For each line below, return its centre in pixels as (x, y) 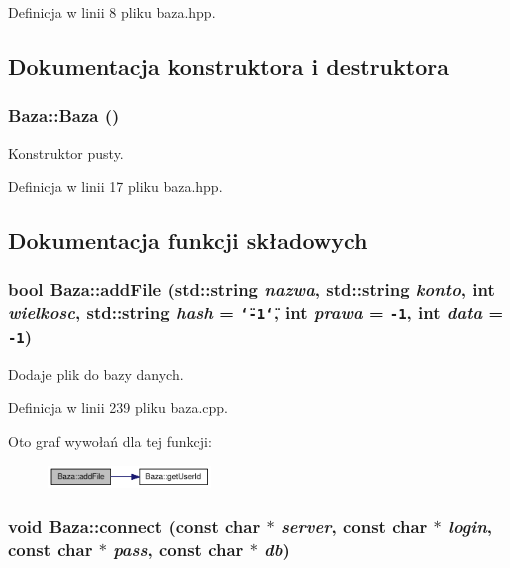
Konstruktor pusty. (66, 152)
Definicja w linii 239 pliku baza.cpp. (118, 407)
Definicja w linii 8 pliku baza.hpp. (112, 12)
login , (470, 526)
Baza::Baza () (64, 115)
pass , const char (178, 549)
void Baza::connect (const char (134, 526)
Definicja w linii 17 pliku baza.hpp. (115, 186)
